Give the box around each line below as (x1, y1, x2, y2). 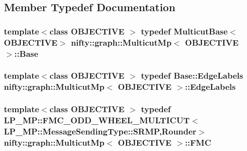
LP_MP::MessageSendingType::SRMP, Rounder (4, 125, 196, 137)
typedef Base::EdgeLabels (141, 69, 243, 82)
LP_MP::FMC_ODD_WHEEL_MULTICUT (4, 114, 190, 126)
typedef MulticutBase (141, 25, 228, 37)
